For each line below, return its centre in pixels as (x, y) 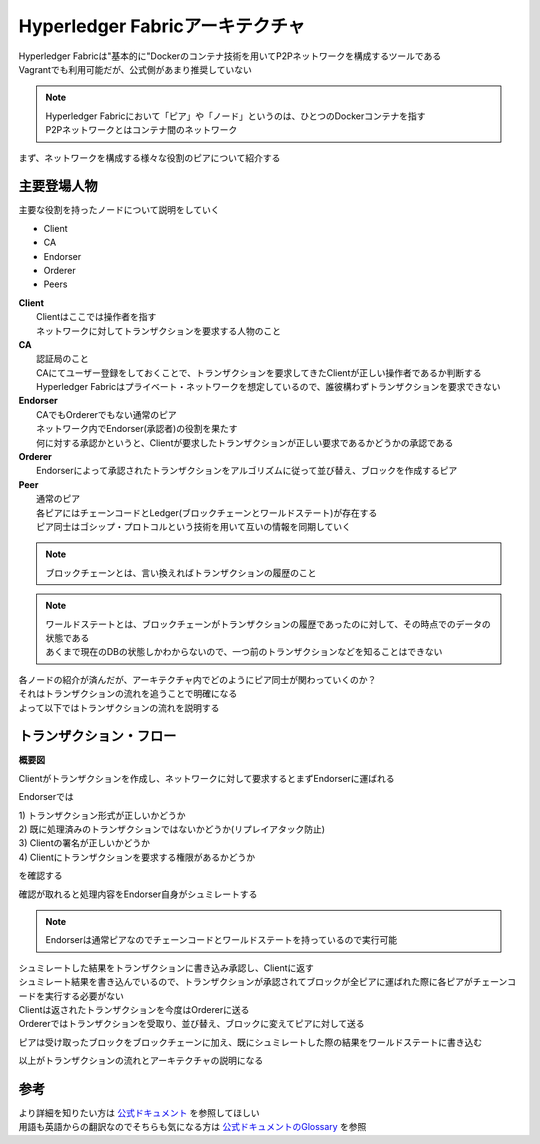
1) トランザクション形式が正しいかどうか (102, 815)
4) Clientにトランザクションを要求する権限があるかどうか (137, 857)
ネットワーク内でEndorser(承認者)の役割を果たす (137, 429)
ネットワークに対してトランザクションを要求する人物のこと (159, 331)
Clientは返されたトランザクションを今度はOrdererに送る (134, 1009)
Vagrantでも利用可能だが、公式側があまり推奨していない (135, 69)
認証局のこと (62, 359)
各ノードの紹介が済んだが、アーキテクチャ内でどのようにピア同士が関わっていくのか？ (197, 679)
